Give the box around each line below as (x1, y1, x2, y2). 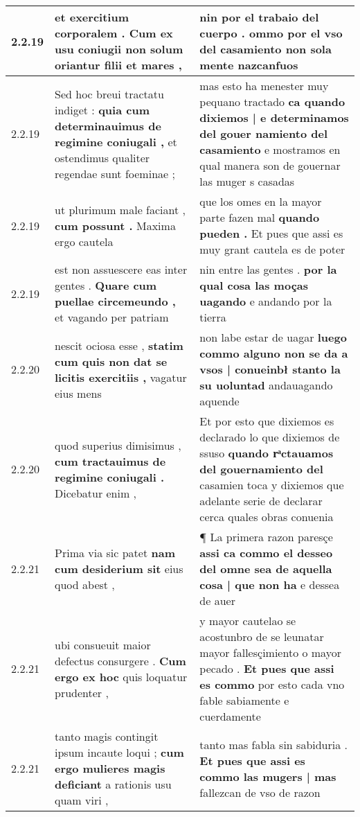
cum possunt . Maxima (55, 217, 176, 234)
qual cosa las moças (199, 277, 309, 293)
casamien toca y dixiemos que (199, 477, 344, 493)
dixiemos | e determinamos (199, 109, 349, 125)
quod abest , (55, 577, 115, 592)
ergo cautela (55, 233, 114, 249)
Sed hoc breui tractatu (55, 85, 164, 102)
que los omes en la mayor (199, 193, 322, 209)
